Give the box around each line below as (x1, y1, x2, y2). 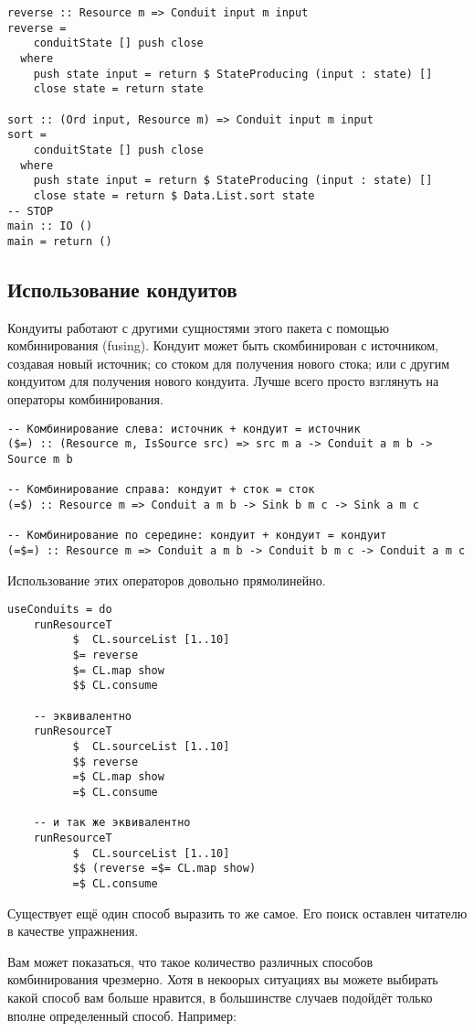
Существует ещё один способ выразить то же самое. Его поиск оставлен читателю (7, 903, 468, 922)
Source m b (7, 452, 73, 466)
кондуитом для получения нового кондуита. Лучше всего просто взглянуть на (7, 371, 439, 391)
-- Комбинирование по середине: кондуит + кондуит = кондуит (7, 529, 387, 542)
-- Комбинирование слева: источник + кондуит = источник (7, 422, 361, 435)
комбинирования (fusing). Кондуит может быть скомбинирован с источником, (7, 336, 438, 355)
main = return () (7, 234, 112, 248)
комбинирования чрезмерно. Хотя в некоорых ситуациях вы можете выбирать (7, 970, 438, 989)
